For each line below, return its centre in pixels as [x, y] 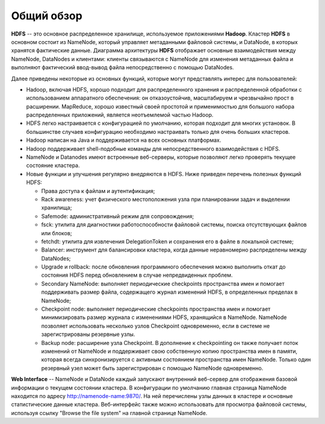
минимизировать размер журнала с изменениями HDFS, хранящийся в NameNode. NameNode [164, 317]
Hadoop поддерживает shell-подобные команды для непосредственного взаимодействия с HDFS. [153, 148]
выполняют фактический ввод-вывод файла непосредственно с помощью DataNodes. [122, 68]
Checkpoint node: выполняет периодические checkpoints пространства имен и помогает [156, 309]
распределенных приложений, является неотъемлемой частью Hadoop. [120, 115]
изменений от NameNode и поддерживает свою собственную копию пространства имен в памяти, [169, 351]
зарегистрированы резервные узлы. [88, 334]
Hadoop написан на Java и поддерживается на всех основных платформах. [124, 140]
